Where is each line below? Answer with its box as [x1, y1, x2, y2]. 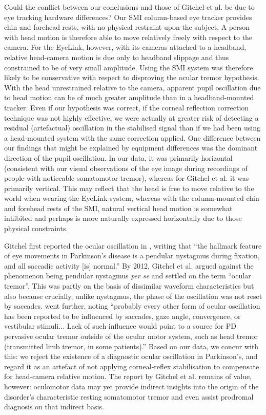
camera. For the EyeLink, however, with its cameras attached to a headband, [4, 42, 247, 52]
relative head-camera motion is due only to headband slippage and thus [4, 51, 229, 62]
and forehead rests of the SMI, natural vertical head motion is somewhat [4, 202, 233, 213]
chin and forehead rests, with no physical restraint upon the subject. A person [4, 22, 250, 32]
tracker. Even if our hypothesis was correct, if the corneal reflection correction [4, 102, 249, 112]
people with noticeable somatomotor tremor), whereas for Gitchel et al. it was [4, 173, 249, 183]
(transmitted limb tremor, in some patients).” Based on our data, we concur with [4, 341, 259, 351]
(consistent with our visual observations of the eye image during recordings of [4, 162, 248, 173]
